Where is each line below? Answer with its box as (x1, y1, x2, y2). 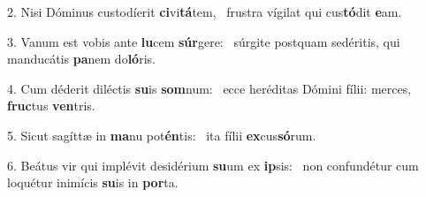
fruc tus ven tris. (7, 96, 95, 115)
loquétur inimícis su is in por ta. (7, 173, 179, 192)
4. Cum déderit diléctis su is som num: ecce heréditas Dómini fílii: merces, (7, 79, 412, 97)
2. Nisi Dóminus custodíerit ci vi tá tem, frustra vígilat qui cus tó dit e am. (7, 3, 402, 20)
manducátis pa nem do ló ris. (7, 49, 156, 68)
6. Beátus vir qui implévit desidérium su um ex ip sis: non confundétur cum (7, 155, 419, 174)
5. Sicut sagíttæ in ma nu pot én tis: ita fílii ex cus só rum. (7, 125, 316, 144)
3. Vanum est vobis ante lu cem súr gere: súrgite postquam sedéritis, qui (7, 32, 400, 50)
